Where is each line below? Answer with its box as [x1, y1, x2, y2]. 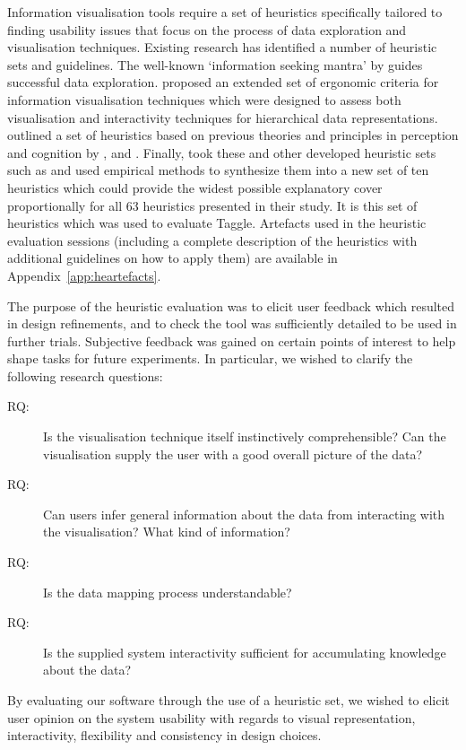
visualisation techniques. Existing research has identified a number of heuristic [7, 38, 437, 57]
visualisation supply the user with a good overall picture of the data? [43, 444, 423, 463]
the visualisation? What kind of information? [43, 522, 290, 541]
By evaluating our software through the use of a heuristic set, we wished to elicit [7, 691, 450, 709]
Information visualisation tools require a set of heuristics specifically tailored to [7, 3, 443, 21]
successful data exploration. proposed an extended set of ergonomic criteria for [7, 73, 439, 92]
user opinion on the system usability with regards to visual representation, [7, 708, 416, 727]
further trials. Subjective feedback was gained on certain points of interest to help [7, 331, 456, 350]
